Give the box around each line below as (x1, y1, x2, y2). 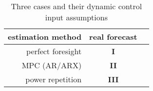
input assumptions (45, 12, 108, 23)
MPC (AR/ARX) (21, 60, 82, 71)
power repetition (25, 74, 82, 85)
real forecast (89, 31, 137, 42)
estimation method (8, 31, 82, 42)
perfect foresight (26, 45, 82, 57)
